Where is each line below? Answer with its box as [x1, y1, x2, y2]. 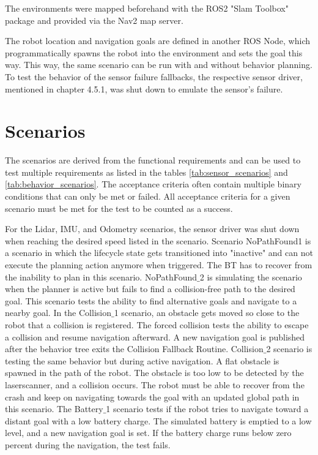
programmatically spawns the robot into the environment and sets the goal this [5, 46, 303, 59]
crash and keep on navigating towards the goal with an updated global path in [5, 390, 300, 403]
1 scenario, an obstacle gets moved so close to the [114, 306, 300, 319]
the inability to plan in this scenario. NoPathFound [5, 270, 198, 283]
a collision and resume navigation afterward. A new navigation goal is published [5, 330, 305, 343]
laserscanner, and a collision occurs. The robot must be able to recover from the [5, 378, 305, 391]
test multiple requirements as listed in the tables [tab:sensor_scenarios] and [5, 165, 288, 178]
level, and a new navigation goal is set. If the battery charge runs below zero [5, 426, 292, 439]
